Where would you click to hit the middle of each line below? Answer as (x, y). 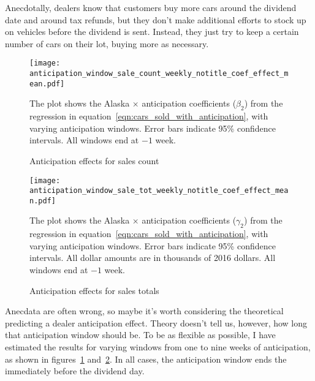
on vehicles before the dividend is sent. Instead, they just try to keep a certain (152, 32)
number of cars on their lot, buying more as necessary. (107, 43)
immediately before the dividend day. (75, 371)
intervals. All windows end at (84, 140)
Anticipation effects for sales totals (94, 290)
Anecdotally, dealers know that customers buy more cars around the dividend (151, 7)
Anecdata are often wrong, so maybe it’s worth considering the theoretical (144, 311)
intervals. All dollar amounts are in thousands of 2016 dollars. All (153, 258)
